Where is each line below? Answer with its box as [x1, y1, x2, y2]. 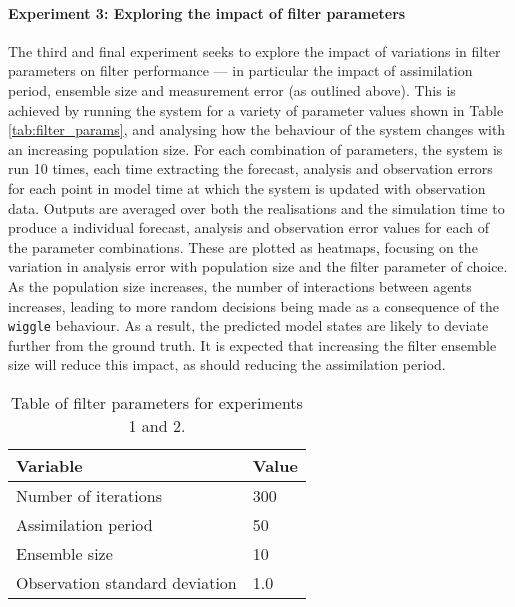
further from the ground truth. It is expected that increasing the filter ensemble [8, 334, 497, 355]
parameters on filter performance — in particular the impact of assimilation [8, 60, 473, 81]
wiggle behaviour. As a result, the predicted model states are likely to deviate [8, 315, 489, 336]
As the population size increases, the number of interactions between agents [8, 275, 472, 296]
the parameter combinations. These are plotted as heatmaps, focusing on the [8, 236, 478, 257]
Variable [16, 453, 83, 477]
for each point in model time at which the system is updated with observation [8, 177, 486, 198]
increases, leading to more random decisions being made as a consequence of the [8, 295, 499, 316]
